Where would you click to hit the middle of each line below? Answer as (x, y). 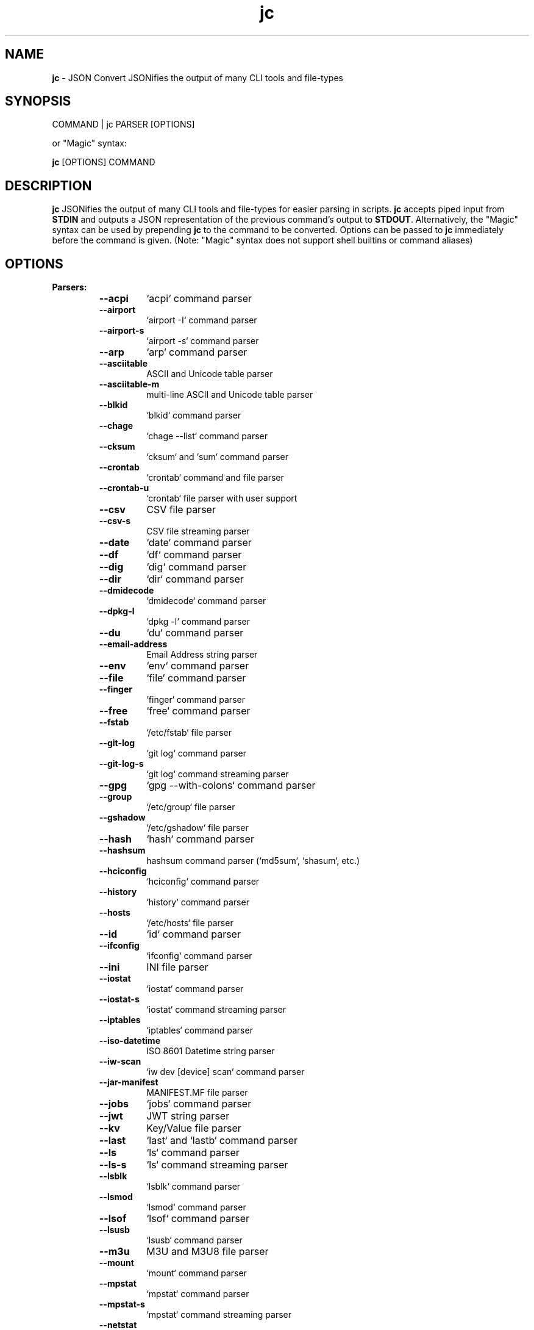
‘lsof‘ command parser (198, 1219)
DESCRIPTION (48, 185)
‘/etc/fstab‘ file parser (189, 733)
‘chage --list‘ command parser (207, 436)
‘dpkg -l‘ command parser (198, 622)
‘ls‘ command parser (193, 1153)
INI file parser (177, 967)
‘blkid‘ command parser (194, 415)
